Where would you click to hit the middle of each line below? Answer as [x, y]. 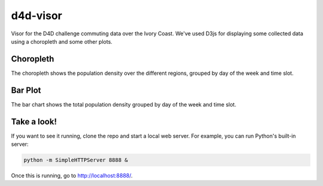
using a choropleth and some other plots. [62, 41]
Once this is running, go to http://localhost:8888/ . [72, 176]
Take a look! [34, 122]
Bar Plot [26, 90]
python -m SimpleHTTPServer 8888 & [76, 160]
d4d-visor [36, 16]
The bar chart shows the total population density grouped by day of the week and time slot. [124, 104]
